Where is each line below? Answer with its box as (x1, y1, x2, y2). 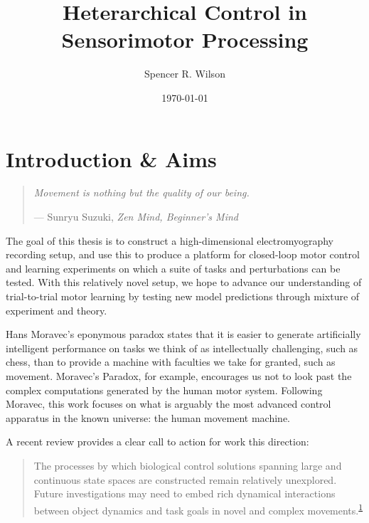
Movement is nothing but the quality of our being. (33, 185, 250, 200)
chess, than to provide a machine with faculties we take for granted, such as (6, 354, 336, 369)
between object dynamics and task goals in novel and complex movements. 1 (33, 500, 363, 517)
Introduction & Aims (6, 144, 217, 173)
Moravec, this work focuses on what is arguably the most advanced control (6, 396, 331, 411)
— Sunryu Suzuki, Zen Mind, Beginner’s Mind (33, 209, 238, 224)
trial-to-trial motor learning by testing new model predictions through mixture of (6, 289, 360, 303)
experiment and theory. (6, 302, 107, 317)
